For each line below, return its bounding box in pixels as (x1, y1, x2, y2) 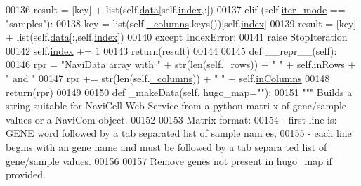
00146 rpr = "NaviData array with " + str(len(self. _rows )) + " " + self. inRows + (6, 57, 356, 72)
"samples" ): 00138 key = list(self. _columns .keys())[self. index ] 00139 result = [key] (6, 15, 357, 30)
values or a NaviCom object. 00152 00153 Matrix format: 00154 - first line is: (6, 112, 337, 126)
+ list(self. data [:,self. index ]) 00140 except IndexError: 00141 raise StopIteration (6, 29, 348, 44)
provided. (6, 167, 46, 182)
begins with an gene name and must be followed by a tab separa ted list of (6, 139, 327, 154)
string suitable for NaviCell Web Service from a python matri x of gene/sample (6, 98, 346, 113)
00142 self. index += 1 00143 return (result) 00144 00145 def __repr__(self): (6, 43, 337, 58)
